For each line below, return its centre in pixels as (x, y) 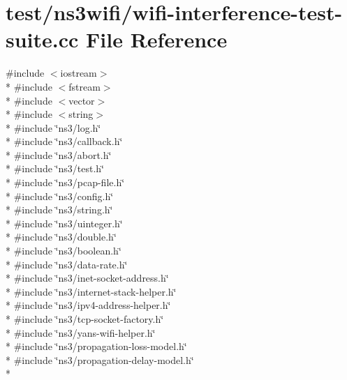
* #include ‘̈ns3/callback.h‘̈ (64, 141)
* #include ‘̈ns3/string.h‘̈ (59, 210)
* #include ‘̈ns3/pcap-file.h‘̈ (65, 182)
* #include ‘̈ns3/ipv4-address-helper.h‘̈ (88, 305)
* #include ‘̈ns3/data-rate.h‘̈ (67, 264)
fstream (84, 86)
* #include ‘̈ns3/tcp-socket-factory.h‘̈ (85, 319)
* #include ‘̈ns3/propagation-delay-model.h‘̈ (100, 359)
